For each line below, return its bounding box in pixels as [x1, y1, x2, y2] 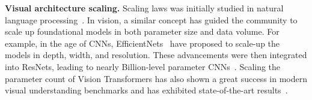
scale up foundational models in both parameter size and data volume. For [5, 25, 280, 38]
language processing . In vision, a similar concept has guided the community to [5, 13, 298, 26]
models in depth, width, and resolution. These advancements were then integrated [5, 49, 307, 61]
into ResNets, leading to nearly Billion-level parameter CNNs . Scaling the [5, 60, 281, 72]
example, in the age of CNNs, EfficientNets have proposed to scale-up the [5, 37, 280, 49]
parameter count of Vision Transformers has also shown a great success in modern [5, 72, 307, 84]
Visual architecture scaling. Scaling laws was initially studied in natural [5, 2, 284, 14]
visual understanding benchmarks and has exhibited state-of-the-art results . [5, 84, 288, 96]
